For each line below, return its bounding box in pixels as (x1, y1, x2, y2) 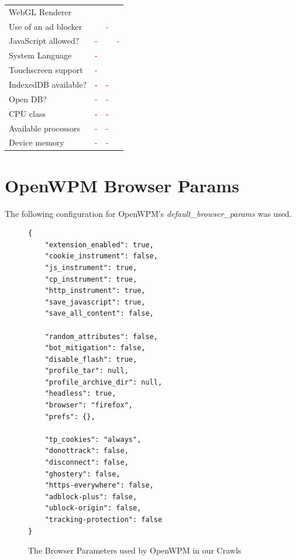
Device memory (9, 136, 64, 148)
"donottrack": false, (44, 447, 129, 455)
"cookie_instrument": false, (44, 252, 158, 261)
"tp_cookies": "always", (44, 435, 142, 444)
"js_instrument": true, (44, 263, 137, 272)
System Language (9, 49, 72, 61)
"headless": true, (44, 389, 116, 398)
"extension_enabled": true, (44, 240, 154, 249)
